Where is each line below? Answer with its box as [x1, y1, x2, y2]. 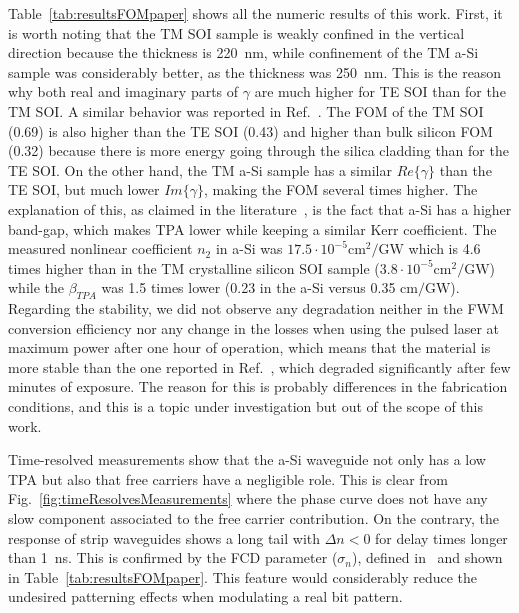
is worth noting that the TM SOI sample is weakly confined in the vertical [8, 22, 465, 43]
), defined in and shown [352, 547, 503, 568]
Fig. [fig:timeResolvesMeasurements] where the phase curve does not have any [8, 488, 488, 509]
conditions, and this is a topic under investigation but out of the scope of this [8, 396, 483, 417]
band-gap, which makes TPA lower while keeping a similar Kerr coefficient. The [8, 218, 497, 239]
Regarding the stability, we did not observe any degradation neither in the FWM [8, 298, 504, 319]
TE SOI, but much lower [8, 179, 160, 200]
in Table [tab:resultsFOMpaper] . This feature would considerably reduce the [8, 566, 477, 587]
